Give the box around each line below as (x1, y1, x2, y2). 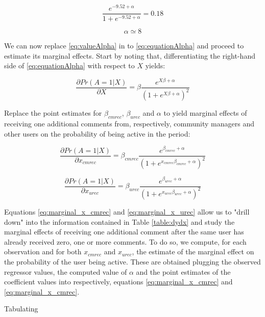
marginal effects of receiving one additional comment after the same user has (4, 226, 244, 237)
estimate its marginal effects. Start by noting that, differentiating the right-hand (4, 50, 255, 61)
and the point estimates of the (136, 266, 231, 277)
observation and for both (4, 246, 82, 257)
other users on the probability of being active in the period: (4, 128, 190, 139)
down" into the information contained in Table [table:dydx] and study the (4, 216, 235, 227)
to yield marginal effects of (163, 108, 247, 118)
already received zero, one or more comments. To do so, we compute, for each (4, 236, 247, 247)
